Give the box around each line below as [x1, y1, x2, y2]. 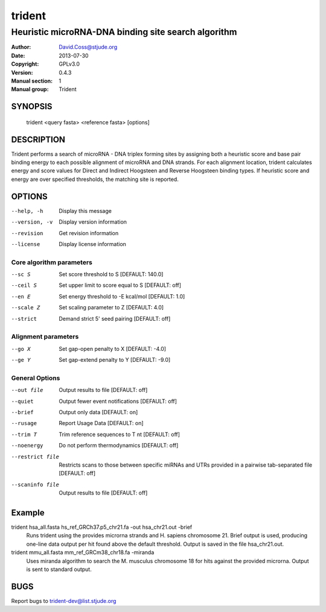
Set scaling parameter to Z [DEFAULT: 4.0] [59, 304, 164, 311]
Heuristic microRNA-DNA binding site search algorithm [11, 27, 237, 37]
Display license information [59, 240, 127, 247]
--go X [11, 345, 31, 352]
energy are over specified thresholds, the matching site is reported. [11, 175, 179, 183]
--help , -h [11, 207, 43, 214]
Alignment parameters [11, 332, 79, 341]
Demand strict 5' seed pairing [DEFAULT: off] [59, 315, 171, 322]
